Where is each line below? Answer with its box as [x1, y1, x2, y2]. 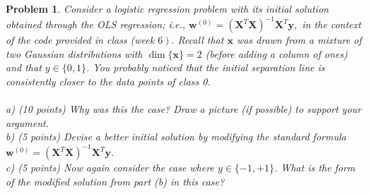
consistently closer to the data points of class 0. [6, 73, 211, 88]
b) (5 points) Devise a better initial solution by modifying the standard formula [6, 129, 346, 144]
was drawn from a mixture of [236, 32, 362, 47]
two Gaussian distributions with [6, 46, 143, 61]
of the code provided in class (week [6, 32, 155, 47]
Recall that [177, 32, 224, 47]
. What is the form [274, 160, 356, 175]
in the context [302, 17, 361, 32]
